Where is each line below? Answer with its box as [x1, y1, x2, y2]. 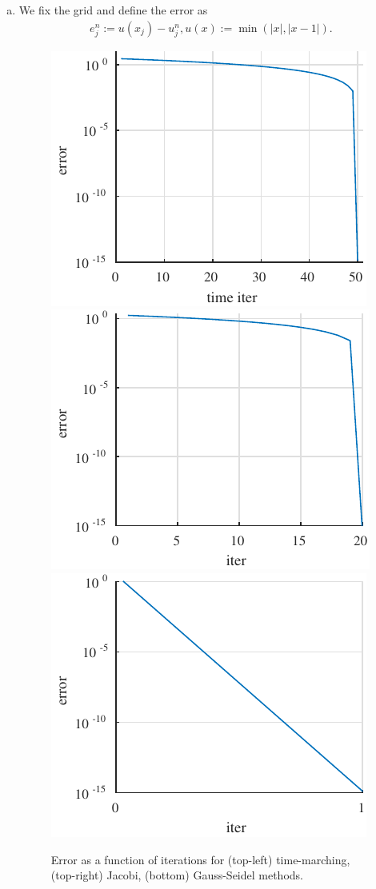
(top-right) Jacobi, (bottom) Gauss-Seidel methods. [50, 867, 303, 883]
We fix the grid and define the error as [18, 2, 208, 18]
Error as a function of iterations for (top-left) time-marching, [50, 851, 350, 867]
